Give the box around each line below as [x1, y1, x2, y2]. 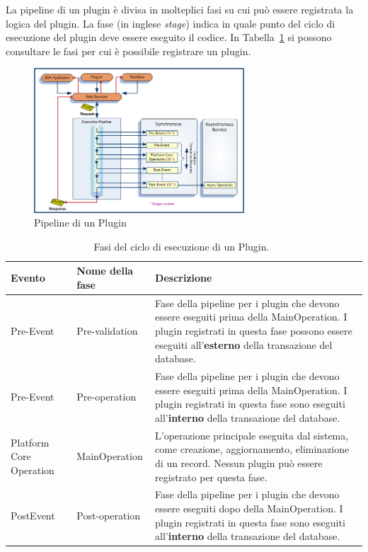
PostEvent [11, 507, 55, 522]
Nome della [76, 263, 134, 278]
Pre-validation [76, 323, 138, 338]
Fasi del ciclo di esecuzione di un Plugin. [93, 238, 270, 253]
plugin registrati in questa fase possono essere [155, 323, 352, 338]
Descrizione [155, 270, 212, 285]
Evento [11, 270, 45, 285]
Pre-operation [76, 389, 137, 404]
